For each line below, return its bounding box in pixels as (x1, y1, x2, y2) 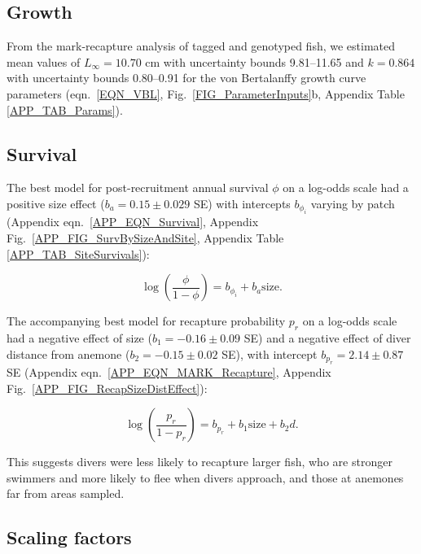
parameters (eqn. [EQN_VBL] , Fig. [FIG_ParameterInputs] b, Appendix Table (7, 85, 405, 102)
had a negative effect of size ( (7, 329, 152, 346)
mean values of (7, 53, 81, 70)
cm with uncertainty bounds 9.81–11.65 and (145, 53, 364, 70)
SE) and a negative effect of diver (243, 329, 411, 346)
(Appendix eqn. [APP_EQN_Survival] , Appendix (7, 213, 259, 230)
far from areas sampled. (7, 485, 125, 502)
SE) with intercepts (193, 194, 291, 212)
